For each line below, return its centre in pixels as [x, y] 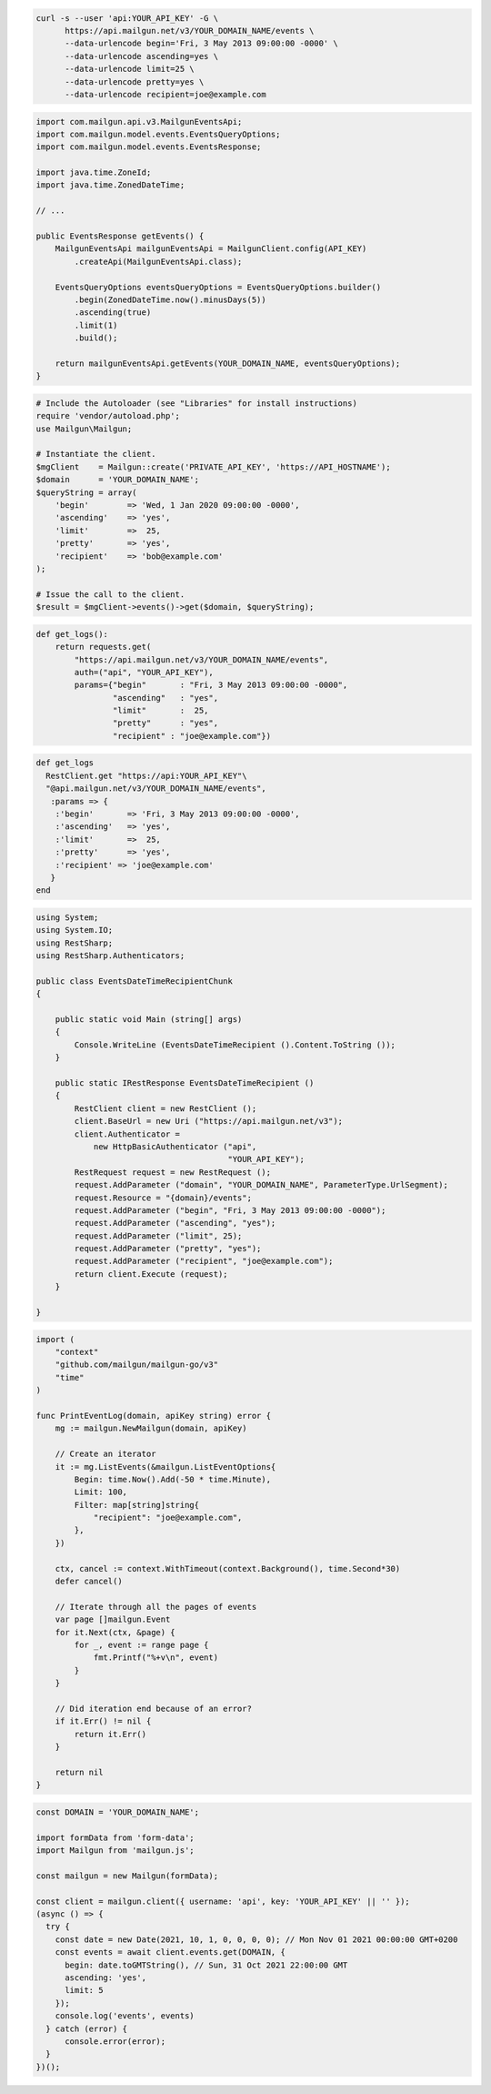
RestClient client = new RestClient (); [165, 1108]
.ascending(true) [113, 313]
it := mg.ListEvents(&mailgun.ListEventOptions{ [165, 1467]
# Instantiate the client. [96, 454]
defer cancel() [89, 1582]
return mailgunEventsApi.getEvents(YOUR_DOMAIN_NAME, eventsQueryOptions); [228, 363]
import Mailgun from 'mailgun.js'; [115, 1851]
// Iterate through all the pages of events [156, 1607]
